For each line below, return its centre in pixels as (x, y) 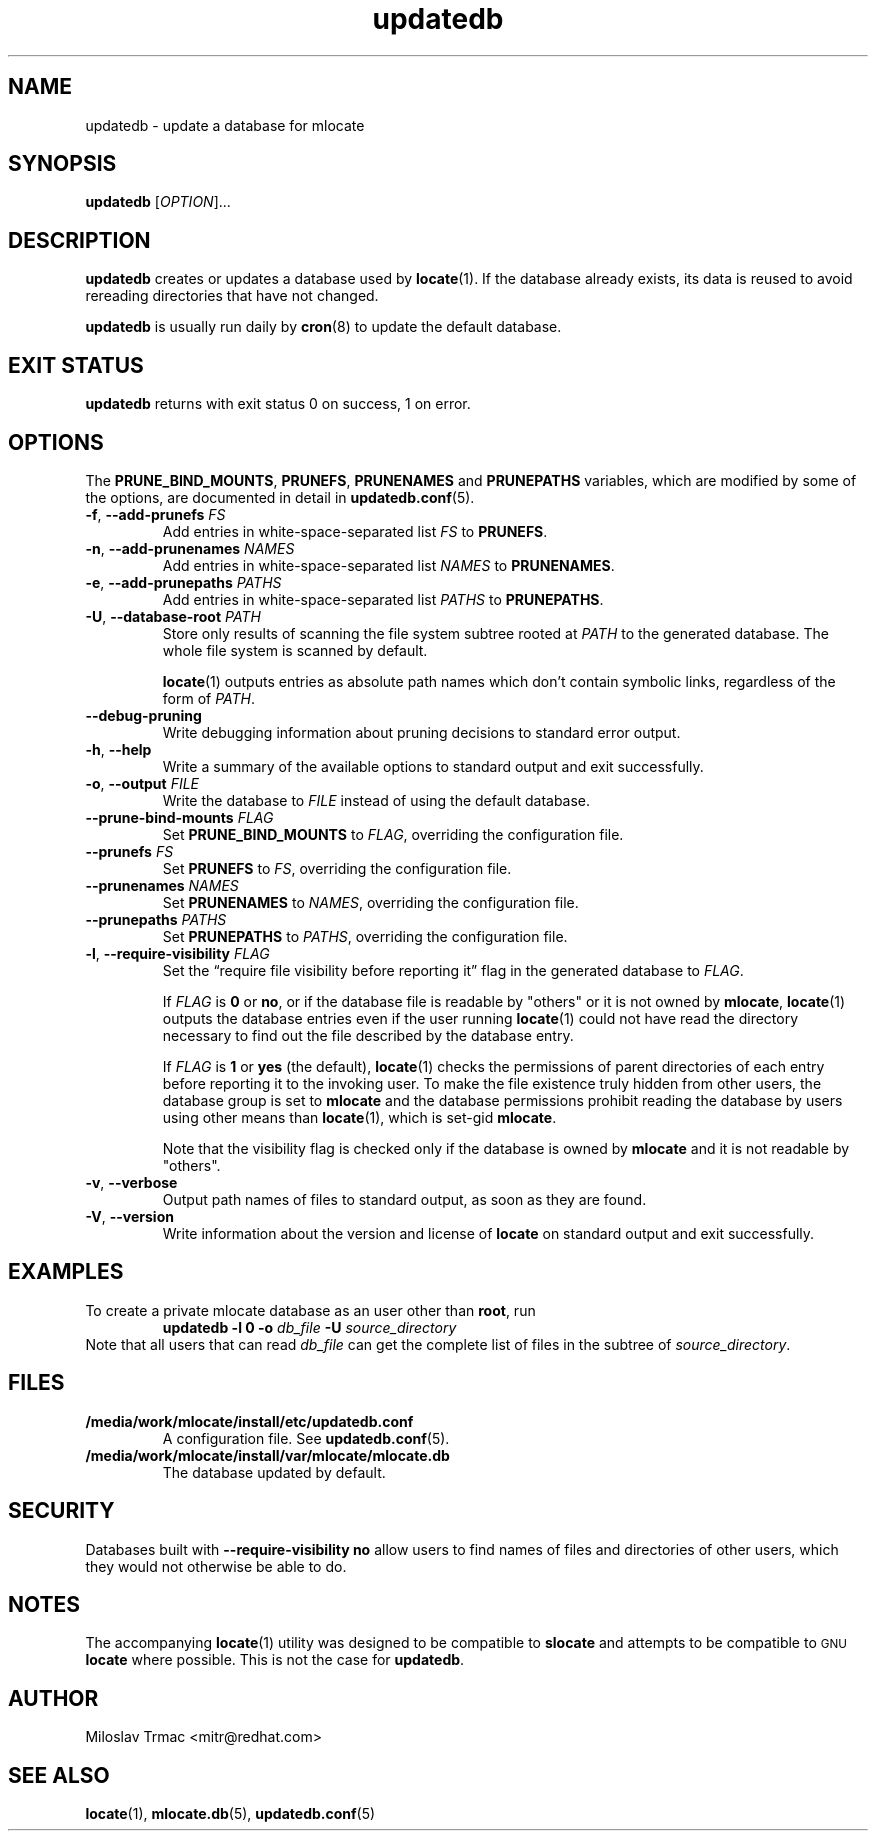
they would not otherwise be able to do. (216, 1566)
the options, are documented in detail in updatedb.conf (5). (280, 497)
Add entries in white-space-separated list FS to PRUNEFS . (355, 531)
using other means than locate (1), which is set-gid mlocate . (359, 1117)
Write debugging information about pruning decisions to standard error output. (421, 732)
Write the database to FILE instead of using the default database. (376, 800)
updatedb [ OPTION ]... (158, 202)
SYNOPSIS (62, 164)
